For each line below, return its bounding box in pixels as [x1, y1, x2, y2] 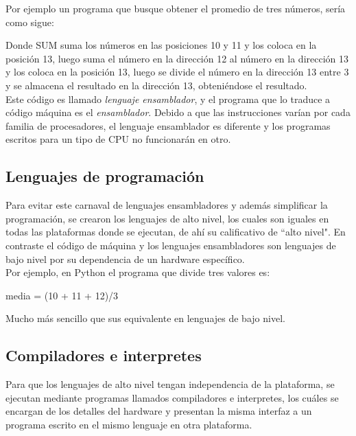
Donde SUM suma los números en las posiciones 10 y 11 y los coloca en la [5, 38, 317, 52]
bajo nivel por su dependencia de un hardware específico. [5, 251, 245, 266]
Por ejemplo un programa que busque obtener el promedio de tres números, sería [5, 1, 346, 15]
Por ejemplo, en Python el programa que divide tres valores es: [5, 265, 270, 279]
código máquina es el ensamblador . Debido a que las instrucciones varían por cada [5, 105, 351, 119]
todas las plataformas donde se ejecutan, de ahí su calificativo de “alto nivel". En [5, 225, 346, 239]
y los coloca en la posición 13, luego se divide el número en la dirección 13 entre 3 [5, 65, 349, 79]
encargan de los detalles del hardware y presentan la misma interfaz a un [5, 404, 312, 418]
